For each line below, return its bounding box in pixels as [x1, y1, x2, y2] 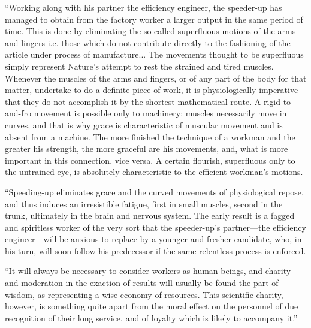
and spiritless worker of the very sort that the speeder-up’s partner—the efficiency [5, 221, 306, 233]
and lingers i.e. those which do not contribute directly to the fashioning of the [5, 36, 291, 49]
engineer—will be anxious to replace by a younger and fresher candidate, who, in [5, 233, 302, 245]
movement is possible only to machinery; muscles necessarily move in [34, 107, 287, 119]
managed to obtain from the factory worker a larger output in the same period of [5, 13, 303, 25]
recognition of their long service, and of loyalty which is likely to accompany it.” [5, 311, 298, 324]
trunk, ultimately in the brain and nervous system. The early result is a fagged [5, 209, 295, 222]
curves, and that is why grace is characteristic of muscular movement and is [5, 118, 283, 131]
